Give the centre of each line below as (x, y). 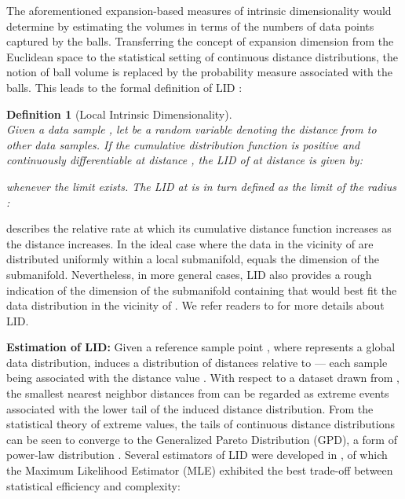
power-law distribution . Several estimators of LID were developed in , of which (197, 455)
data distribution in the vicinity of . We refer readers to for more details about (195, 305)
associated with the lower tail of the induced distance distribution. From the (190, 408)
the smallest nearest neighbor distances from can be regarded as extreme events (198, 393)
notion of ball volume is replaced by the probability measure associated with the (199, 72)
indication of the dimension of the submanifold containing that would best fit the (202, 290)
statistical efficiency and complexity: (93, 485)
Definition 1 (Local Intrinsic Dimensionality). (119, 114)
